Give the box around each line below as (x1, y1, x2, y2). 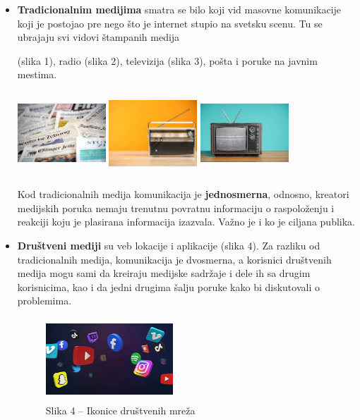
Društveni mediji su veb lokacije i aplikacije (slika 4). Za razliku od (17, 237, 320, 252)
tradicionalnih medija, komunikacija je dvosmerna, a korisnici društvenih (17, 252, 332, 266)
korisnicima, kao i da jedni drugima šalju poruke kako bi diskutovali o (17, 279, 320, 294)
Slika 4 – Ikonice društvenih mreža (45, 403, 196, 418)
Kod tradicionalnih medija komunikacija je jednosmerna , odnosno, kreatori (17, 187, 349, 202)
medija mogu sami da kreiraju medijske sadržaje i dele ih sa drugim (17, 266, 311, 280)
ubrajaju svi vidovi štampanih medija (17, 30, 180, 44)
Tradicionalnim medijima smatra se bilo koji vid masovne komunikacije (17, 2, 342, 16)
